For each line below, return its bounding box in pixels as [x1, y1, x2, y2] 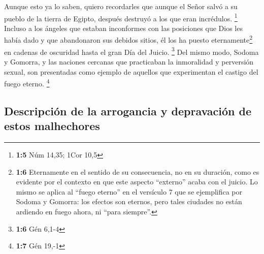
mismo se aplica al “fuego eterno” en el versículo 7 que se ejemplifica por [16, 186, 243, 197]
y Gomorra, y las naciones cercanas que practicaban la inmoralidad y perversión [4, 56, 254, 67]
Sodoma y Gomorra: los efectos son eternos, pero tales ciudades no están [16, 196, 242, 207]
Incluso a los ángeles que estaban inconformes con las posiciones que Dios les [4, 22, 243, 33]
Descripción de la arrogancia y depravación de [4, 103, 252, 118]
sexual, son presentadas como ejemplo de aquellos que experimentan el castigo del [4, 66, 258, 77]
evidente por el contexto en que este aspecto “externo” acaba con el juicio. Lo [16, 176, 258, 187]
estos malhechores [4, 118, 100, 134]
